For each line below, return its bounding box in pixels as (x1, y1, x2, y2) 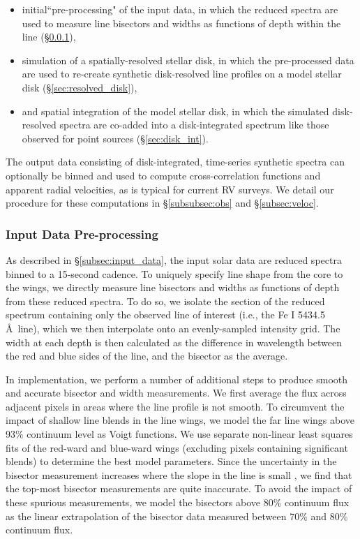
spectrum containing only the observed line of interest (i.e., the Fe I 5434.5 (6, 307, 325, 322)
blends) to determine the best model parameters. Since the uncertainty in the (6, 454, 337, 468)
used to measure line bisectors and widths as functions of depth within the (22, 15, 341, 30)
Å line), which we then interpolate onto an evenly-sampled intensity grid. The (6, 320, 340, 335)
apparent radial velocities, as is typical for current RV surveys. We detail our (6, 182, 334, 196)
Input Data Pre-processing (6, 225, 158, 242)
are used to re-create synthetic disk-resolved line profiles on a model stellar (22, 66, 342, 81)
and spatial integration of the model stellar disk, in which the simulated (22, 103, 329, 118)
